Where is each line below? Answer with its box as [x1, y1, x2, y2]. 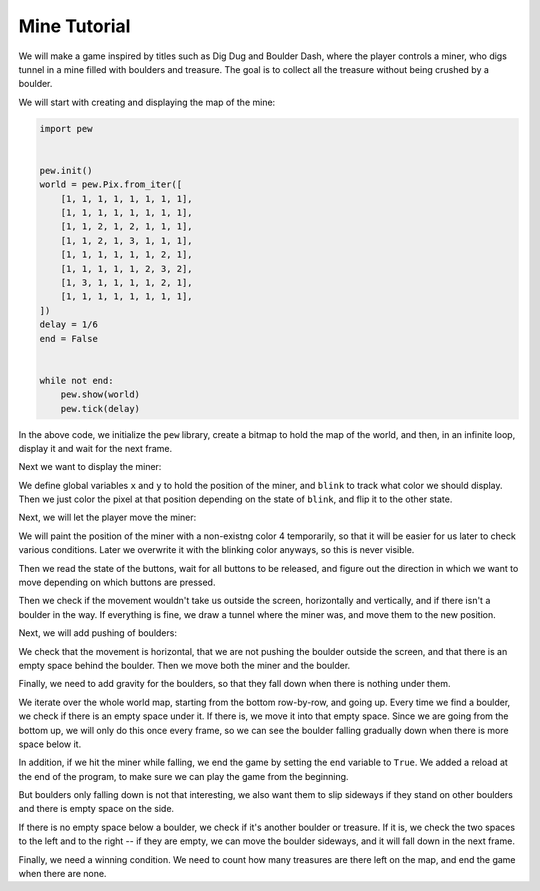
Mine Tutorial [18, 15, 131, 37]
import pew [39, 123, 93, 134]
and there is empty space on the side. [18, 803, 175, 815]
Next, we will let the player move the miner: [18, 511, 197, 524]
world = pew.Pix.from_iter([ [39, 179, 183, 190]
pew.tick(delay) [60, 403, 140, 414]
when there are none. [18, 868, 107, 880]
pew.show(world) [60, 389, 140, 400]
